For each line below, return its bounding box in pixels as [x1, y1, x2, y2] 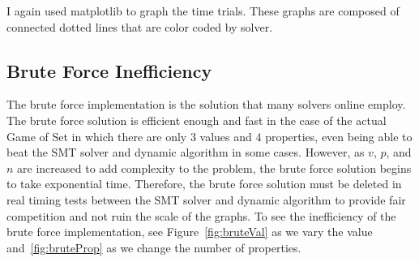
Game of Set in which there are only [6, 127, 187, 144]
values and [199, 127, 252, 144]
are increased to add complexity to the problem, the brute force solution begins [17, 159, 412, 176]
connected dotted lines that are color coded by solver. [6, 18, 273, 35]
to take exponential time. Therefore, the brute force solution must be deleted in [6, 175, 402, 192]
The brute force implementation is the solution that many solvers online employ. [6, 96, 406, 113]
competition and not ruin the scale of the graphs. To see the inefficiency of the [6, 207, 396, 224]
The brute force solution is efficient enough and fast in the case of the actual [6, 111, 387, 128]
